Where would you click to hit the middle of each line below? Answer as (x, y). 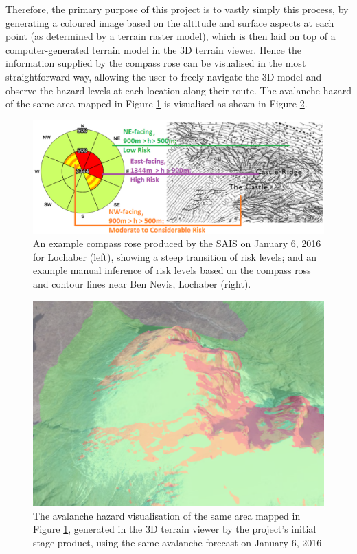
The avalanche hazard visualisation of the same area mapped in (167, 515)
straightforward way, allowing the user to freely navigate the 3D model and (164, 76)
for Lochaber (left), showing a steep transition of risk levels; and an (175, 256)
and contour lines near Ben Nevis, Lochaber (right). (142, 283)
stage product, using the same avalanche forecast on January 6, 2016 (177, 542)
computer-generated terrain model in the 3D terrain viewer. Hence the (153, 49)
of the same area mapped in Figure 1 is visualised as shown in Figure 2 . (157, 104)
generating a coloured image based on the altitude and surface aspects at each (170, 22)
